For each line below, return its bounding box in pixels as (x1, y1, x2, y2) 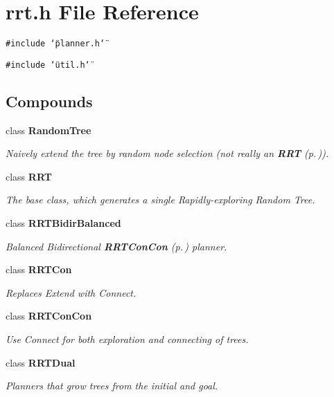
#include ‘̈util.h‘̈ (6, 59, 90, 70)
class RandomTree (6, 122, 91, 137)
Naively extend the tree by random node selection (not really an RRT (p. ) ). (6, 146, 329, 160)
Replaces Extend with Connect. (6, 285, 137, 299)
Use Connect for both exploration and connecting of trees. (6, 331, 249, 346)
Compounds (6, 90, 93, 111)
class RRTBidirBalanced (6, 216, 121, 230)
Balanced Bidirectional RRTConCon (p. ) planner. (6, 239, 227, 253)
